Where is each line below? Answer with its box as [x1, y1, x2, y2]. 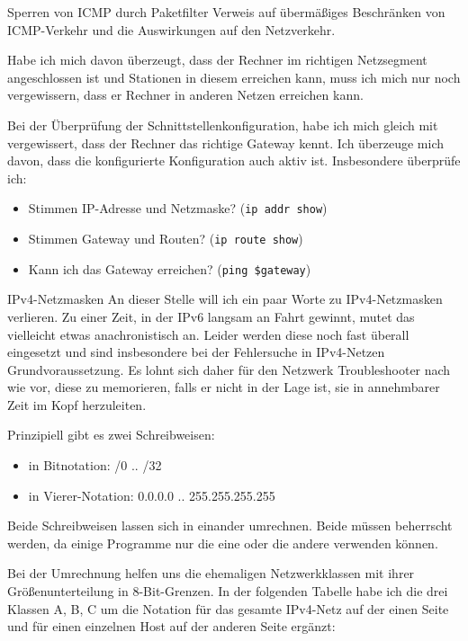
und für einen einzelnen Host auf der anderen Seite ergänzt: [7, 617, 336, 636]
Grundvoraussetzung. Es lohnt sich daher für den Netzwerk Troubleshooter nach [7, 360, 451, 378]
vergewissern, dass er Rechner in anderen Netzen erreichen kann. [7, 85, 364, 104]
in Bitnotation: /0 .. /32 [28, 456, 162, 475]
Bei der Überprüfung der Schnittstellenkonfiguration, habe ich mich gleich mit [7, 115, 438, 134]
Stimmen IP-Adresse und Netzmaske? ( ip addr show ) [28, 199, 328, 218]
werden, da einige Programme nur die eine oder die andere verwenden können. [7, 533, 438, 552]
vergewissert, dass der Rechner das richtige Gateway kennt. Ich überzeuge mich [7, 133, 444, 152]
